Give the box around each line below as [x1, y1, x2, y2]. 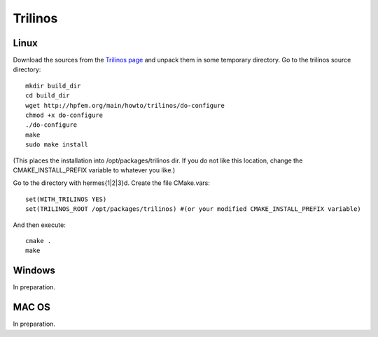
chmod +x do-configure [25, 111, 104, 119]
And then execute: [13, 221, 66, 229]
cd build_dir [25, 92, 70, 99]
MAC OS [13, 301, 50, 313]
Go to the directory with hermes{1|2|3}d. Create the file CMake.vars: [13, 179, 210, 187]
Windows [13, 265, 55, 277]
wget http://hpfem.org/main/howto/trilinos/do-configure [25, 102, 225, 109]
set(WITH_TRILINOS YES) [25, 195, 107, 203]
